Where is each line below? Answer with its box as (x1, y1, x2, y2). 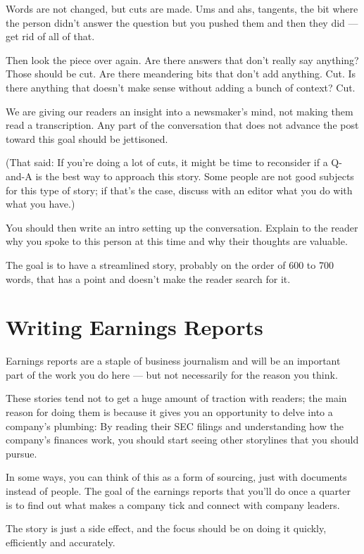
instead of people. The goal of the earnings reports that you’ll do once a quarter (6, 483, 351, 498)
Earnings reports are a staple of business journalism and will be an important (6, 353, 341, 368)
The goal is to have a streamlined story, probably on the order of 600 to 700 (6, 257, 334, 272)
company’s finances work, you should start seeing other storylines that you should (6, 432, 359, 447)
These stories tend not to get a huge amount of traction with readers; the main (6, 391, 347, 405)
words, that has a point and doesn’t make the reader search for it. (6, 271, 291, 286)
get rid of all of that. (6, 29, 95, 44)
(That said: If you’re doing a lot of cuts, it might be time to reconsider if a (6, 155, 328, 170)
